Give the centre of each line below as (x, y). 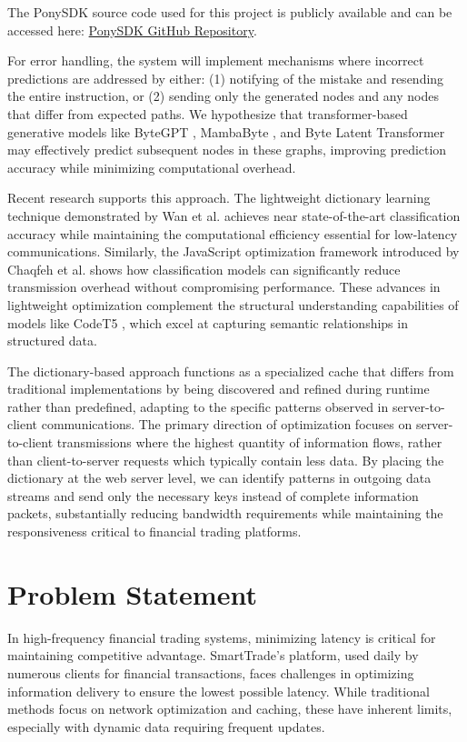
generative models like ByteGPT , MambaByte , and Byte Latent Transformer (226, 131)
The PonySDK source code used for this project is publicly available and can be (230, 12)
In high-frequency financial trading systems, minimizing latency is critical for (222, 637)
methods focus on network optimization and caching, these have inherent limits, (230, 709)
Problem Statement (132, 593)
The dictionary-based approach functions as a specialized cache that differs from (231, 371)
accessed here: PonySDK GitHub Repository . (132, 30)
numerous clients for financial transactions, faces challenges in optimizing (211, 672)
